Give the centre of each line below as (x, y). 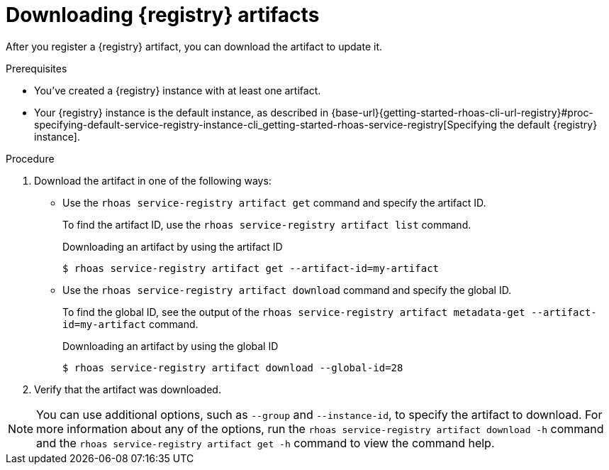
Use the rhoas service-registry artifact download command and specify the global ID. (287, 290)
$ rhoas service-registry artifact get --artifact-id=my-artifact (251, 268)
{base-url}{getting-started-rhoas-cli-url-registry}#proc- (462, 112)
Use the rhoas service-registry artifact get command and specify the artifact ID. (274, 202)
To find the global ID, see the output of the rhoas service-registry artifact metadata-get (294, 312)
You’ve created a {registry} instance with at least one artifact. (178, 90)
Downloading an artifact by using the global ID (171, 346)
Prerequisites (37, 68)
